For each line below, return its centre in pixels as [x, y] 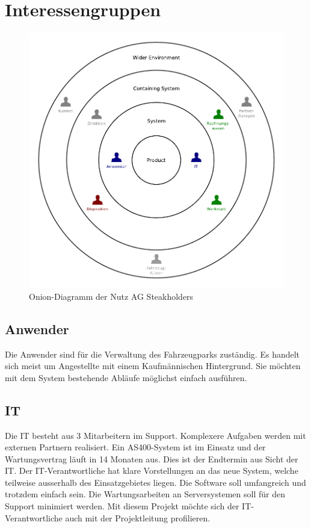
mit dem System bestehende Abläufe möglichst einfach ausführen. [126, 377]
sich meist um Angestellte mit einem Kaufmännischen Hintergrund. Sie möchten [153, 366]
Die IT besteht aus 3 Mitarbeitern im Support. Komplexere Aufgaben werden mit [155, 435]
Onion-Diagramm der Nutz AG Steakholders [111, 296]
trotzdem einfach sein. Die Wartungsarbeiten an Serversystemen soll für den [145, 494]
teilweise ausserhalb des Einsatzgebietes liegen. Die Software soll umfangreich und [155, 482]
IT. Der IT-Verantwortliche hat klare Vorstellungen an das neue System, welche [152, 471]
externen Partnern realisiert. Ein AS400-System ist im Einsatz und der [135, 447]
